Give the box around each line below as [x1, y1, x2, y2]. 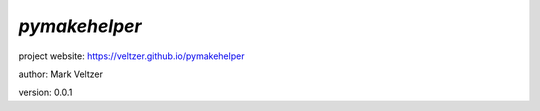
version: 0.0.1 [18, 86, 73, 99]
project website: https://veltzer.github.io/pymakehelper [18, 50, 245, 62]
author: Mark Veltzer [18, 68, 104, 80]
